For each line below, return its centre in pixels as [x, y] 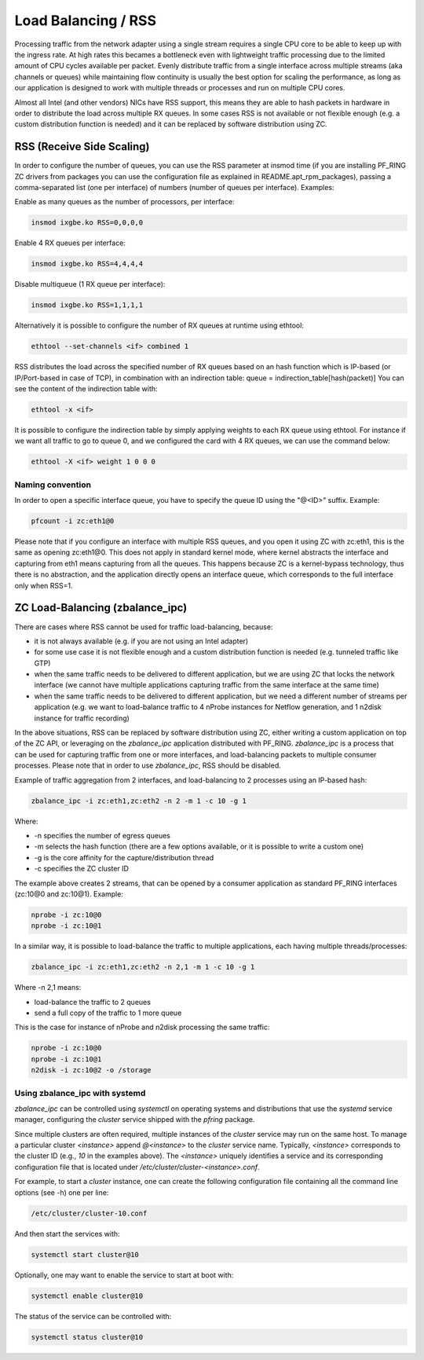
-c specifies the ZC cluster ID [82, 869]
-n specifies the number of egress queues [102, 835]
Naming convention [53, 485]
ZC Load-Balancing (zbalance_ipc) [101, 608]
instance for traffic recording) [82, 718]
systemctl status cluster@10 [87, 1337]
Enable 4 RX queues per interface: [70, 243]
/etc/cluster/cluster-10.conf [89, 1213]
